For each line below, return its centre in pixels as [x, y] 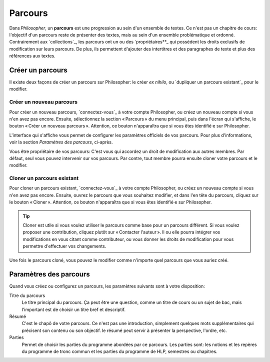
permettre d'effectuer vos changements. [64, 246]
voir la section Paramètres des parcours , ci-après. [61, 142]
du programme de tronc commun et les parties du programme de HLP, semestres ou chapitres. [119, 351]
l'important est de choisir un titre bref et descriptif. [74, 309]
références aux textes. [32, 56]
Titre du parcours [27, 295]
